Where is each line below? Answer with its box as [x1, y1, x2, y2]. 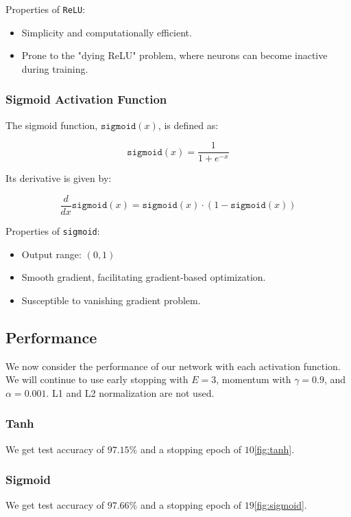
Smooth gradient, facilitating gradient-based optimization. [21, 270, 266, 284]
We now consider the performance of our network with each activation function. [5, 358, 341, 373]
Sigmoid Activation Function [5, 91, 167, 108]
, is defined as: [158, 117, 219, 132]
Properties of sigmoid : [5, 223, 100, 238]
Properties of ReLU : [5, 2, 86, 16]
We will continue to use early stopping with [5, 372, 189, 387]
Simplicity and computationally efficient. [21, 25, 192, 39]
